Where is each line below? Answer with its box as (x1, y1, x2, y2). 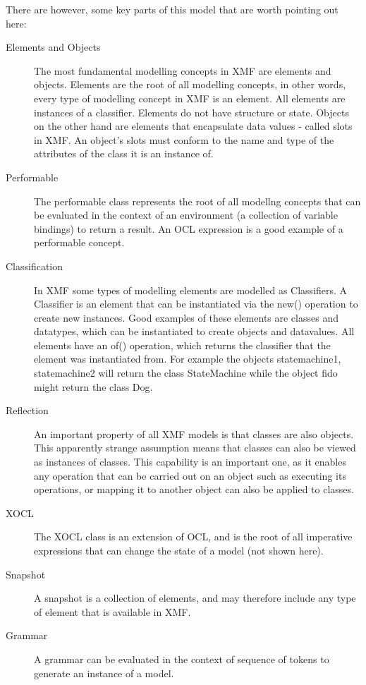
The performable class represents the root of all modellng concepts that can (34, 193, 361, 208)
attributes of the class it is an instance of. (34, 146, 214, 161)
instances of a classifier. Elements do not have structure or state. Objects (34, 104, 349, 119)
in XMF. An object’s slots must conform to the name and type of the (34, 132, 334, 147)
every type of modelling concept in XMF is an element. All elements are (34, 90, 346, 105)
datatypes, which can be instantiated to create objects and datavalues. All (34, 324, 355, 339)
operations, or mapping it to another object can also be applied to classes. (34, 482, 354, 497)
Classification (6, 258, 63, 273)
